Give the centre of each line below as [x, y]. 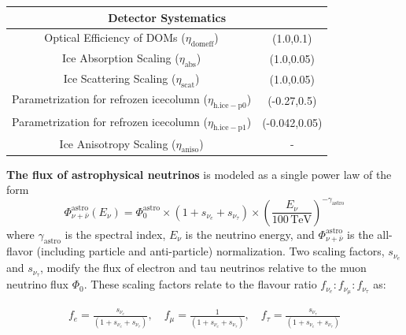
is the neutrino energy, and [250, 234]
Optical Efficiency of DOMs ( [115, 37]
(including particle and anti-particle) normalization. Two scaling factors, [210, 251]
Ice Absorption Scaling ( [121, 58]
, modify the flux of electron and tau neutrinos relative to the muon [203, 268]
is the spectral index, [115, 234]
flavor [20, 251]
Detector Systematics [167, 17]
